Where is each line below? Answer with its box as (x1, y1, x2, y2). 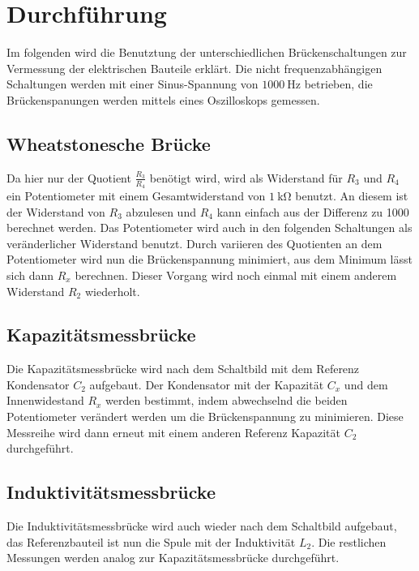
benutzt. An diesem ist (295, 187, 408, 204)
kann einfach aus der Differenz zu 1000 (216, 203, 409, 220)
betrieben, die (304, 75, 373, 92)
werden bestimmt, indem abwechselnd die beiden (105, 392, 348, 409)
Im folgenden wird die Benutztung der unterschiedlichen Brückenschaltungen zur (6, 44, 407, 61)
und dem (344, 376, 388, 393)
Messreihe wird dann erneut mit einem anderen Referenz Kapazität (6, 423, 340, 440)
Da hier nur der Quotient (6, 169, 131, 186)
